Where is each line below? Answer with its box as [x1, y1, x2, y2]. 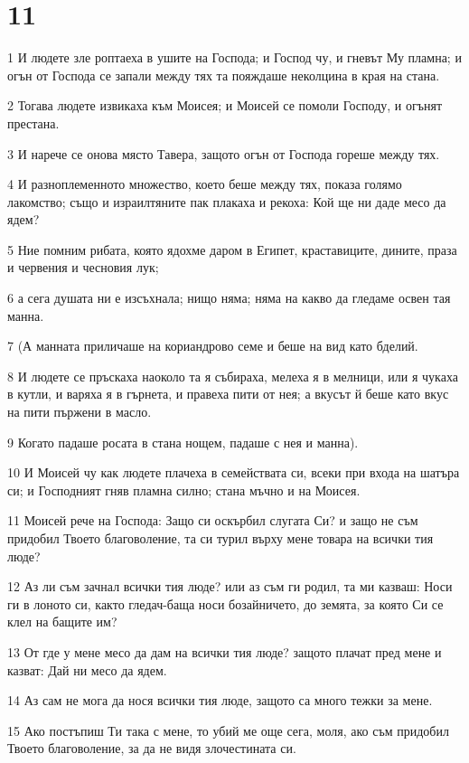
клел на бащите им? [7, 612, 117, 631]
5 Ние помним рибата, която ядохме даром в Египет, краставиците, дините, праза [7, 240, 457, 259]
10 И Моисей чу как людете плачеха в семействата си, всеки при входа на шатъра [7, 463, 460, 482]
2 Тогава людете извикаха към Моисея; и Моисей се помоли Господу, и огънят [7, 96, 443, 115]
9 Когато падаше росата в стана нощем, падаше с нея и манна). [7, 432, 359, 451]
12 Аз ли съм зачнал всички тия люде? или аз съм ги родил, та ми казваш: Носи [7, 577, 453, 596]
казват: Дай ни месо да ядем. [7, 660, 167, 679]
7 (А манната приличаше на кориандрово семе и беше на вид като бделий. [7, 336, 418, 355]
